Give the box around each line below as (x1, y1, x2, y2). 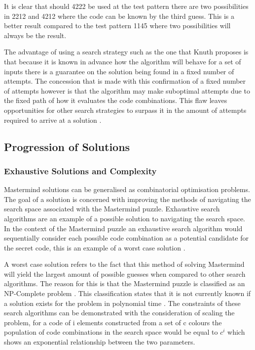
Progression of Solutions (4, 139, 130, 154)
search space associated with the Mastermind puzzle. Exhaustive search (4, 203, 220, 214)
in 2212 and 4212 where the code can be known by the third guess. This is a (4, 10, 235, 21)
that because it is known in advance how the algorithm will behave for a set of (4, 56, 241, 66)
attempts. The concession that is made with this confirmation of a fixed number (4, 76, 246, 86)
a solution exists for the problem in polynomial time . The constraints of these (4, 298, 241, 308)
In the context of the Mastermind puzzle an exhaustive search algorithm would (4, 223, 243, 233)
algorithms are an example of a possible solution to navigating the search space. (4, 213, 246, 223)
